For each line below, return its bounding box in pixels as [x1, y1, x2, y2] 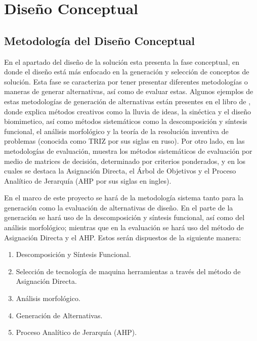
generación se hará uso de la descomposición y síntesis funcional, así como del [4, 212, 245, 223]
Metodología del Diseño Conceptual [4, 32, 195, 48]
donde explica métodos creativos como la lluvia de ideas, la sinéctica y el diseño [4, 106, 251, 116]
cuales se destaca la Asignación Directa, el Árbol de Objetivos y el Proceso [4, 165, 236, 176]
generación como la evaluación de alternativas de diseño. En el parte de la [4, 202, 233, 212]
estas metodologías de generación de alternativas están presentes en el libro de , [4, 96, 251, 106]
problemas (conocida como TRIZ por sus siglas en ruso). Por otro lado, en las [4, 136, 245, 146]
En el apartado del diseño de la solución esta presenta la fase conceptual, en [4, 56, 239, 67]
